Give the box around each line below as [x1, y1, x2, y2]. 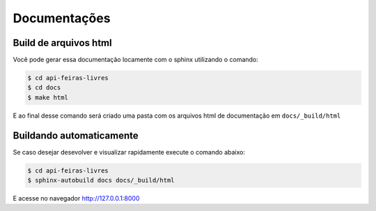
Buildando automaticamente [13, 130, 139, 141]
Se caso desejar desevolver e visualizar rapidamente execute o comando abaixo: [13, 148, 245, 156]
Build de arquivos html [13, 37, 112, 49]
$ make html [27, 93, 69, 101]
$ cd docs [27, 84, 61, 92]
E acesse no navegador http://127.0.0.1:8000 [13, 194, 140, 203]
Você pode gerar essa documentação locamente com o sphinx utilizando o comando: [13, 56, 259, 64]
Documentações [13, 10, 111, 26]
